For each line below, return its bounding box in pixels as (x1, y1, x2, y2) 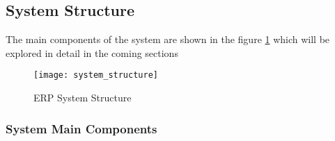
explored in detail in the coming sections (6, 45, 178, 60)
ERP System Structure (33, 90, 132, 105)
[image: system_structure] (33, 70, 158, 81)
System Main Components (6, 119, 157, 137)
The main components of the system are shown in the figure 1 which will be (6, 32, 330, 47)
